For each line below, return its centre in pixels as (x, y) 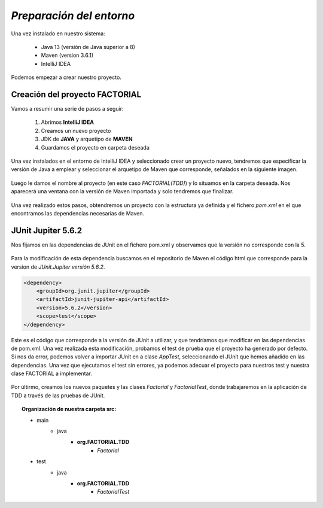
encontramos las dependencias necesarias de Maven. (78, 213)
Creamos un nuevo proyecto (76, 130)
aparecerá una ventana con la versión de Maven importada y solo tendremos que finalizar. (122, 191)
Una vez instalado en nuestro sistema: (58, 34)
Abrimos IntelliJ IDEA (67, 122)
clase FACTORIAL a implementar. (51, 373)
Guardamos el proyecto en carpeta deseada (95, 147)
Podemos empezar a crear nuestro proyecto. (66, 77)
